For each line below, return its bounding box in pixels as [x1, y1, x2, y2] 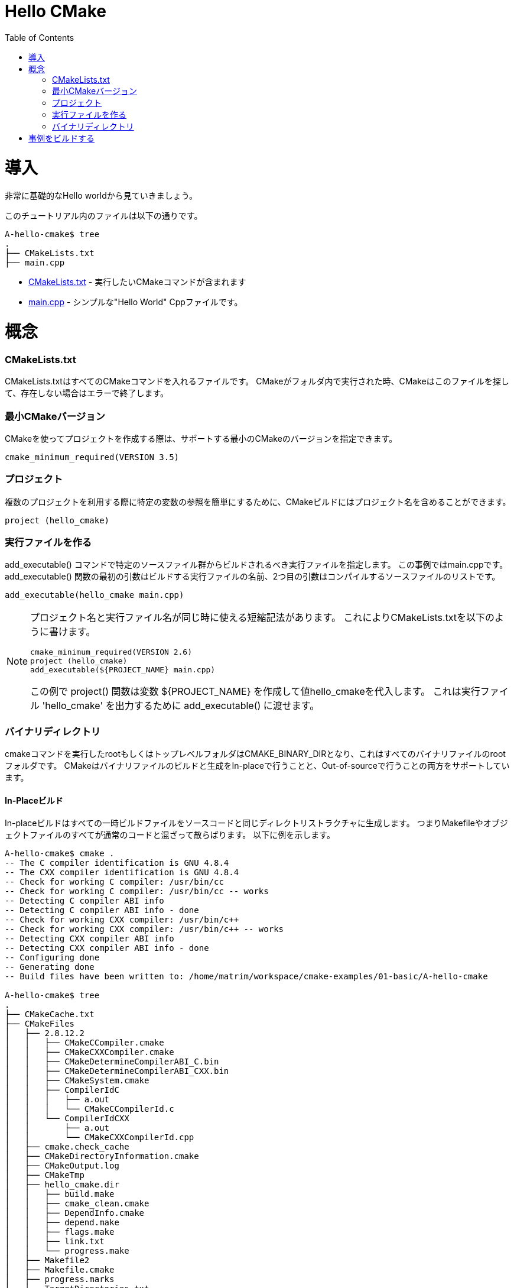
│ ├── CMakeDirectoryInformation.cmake [5, 1151, 199, 1161]
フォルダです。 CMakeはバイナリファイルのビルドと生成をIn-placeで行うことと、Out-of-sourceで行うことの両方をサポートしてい [5, 760, 510, 771]
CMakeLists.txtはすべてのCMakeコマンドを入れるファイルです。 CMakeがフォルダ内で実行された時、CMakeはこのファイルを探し [5, 376, 509, 387]
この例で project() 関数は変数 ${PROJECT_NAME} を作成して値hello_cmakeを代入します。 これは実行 [30, 685, 480, 698]
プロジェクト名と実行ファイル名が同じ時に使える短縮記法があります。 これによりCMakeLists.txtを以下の [30, 611, 495, 624]
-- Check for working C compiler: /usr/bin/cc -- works [5, 886, 269, 897]
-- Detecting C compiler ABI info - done [5, 905, 199, 915]
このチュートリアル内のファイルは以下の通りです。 [5, 211, 203, 221]
